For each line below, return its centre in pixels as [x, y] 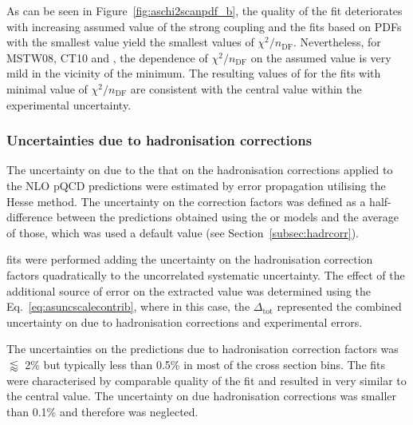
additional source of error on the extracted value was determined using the [189, 290]
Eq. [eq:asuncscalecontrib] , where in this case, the [128, 306]
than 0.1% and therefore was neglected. [102, 411]
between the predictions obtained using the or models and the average [227, 217]
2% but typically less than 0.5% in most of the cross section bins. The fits [205, 364]
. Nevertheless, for [337, 42]
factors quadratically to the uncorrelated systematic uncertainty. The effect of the [206, 274]
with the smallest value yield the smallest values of [130, 42]
